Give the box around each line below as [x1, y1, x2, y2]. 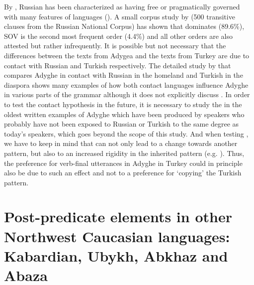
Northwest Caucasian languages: [4, 226, 230, 246]
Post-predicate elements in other [4, 206, 232, 227]
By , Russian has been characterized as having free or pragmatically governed [4, 1, 240, 11]
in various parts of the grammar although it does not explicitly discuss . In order [4, 89, 250, 100]
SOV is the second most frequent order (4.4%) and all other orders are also [4, 30, 233, 41]
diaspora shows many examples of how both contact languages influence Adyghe [4, 79, 249, 90]
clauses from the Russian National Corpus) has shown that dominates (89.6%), [4, 21, 245, 31]
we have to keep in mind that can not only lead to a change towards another [4, 138, 238, 148]
